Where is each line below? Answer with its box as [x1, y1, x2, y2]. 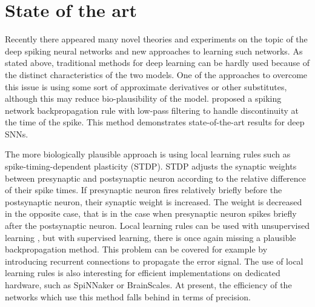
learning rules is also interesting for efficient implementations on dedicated [5, 266, 280, 279]
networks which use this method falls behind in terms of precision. [5, 290, 251, 303]
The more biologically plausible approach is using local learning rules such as [5, 148, 291, 160]
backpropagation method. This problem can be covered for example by [5, 243, 268, 256]
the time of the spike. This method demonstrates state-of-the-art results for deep [5, 116, 305, 128]
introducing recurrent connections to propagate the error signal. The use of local [5, 254, 303, 267]
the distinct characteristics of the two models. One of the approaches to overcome [5, 68, 308, 81]
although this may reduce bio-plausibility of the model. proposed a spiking [5, 92, 282, 105]
